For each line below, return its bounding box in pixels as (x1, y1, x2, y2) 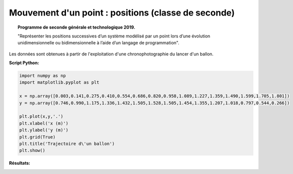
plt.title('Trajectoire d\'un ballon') (19, 141, 115, 146)
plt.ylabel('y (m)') (19, 127, 68, 133)
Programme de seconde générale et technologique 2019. (18, 24, 135, 30)
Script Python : (9, 60, 39, 66)
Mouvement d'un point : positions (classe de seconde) (9, 7, 235, 18)
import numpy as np (19, 73, 66, 79)
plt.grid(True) (19, 134, 56, 139)
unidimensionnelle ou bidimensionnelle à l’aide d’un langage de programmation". (18, 40, 179, 46)
